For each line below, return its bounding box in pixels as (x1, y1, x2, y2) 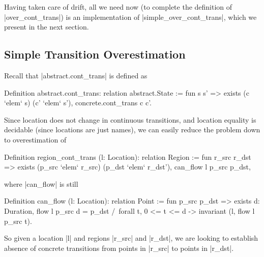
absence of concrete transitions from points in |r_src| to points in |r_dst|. (4, 242, 234, 253)
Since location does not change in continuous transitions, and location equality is (4, 114, 256, 125)
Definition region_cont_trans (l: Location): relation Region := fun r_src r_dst (4, 151, 251, 162)
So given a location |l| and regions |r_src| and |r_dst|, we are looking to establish (4, 233, 258, 243)
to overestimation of (4, 134, 67, 145)
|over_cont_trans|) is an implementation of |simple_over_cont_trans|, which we (4, 11, 257, 22)
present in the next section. (4, 21, 89, 32)
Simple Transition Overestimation (4, 46, 186, 62)
